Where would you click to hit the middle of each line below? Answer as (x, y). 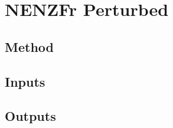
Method (29, 46)
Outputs (30, 116)
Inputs (25, 81)
